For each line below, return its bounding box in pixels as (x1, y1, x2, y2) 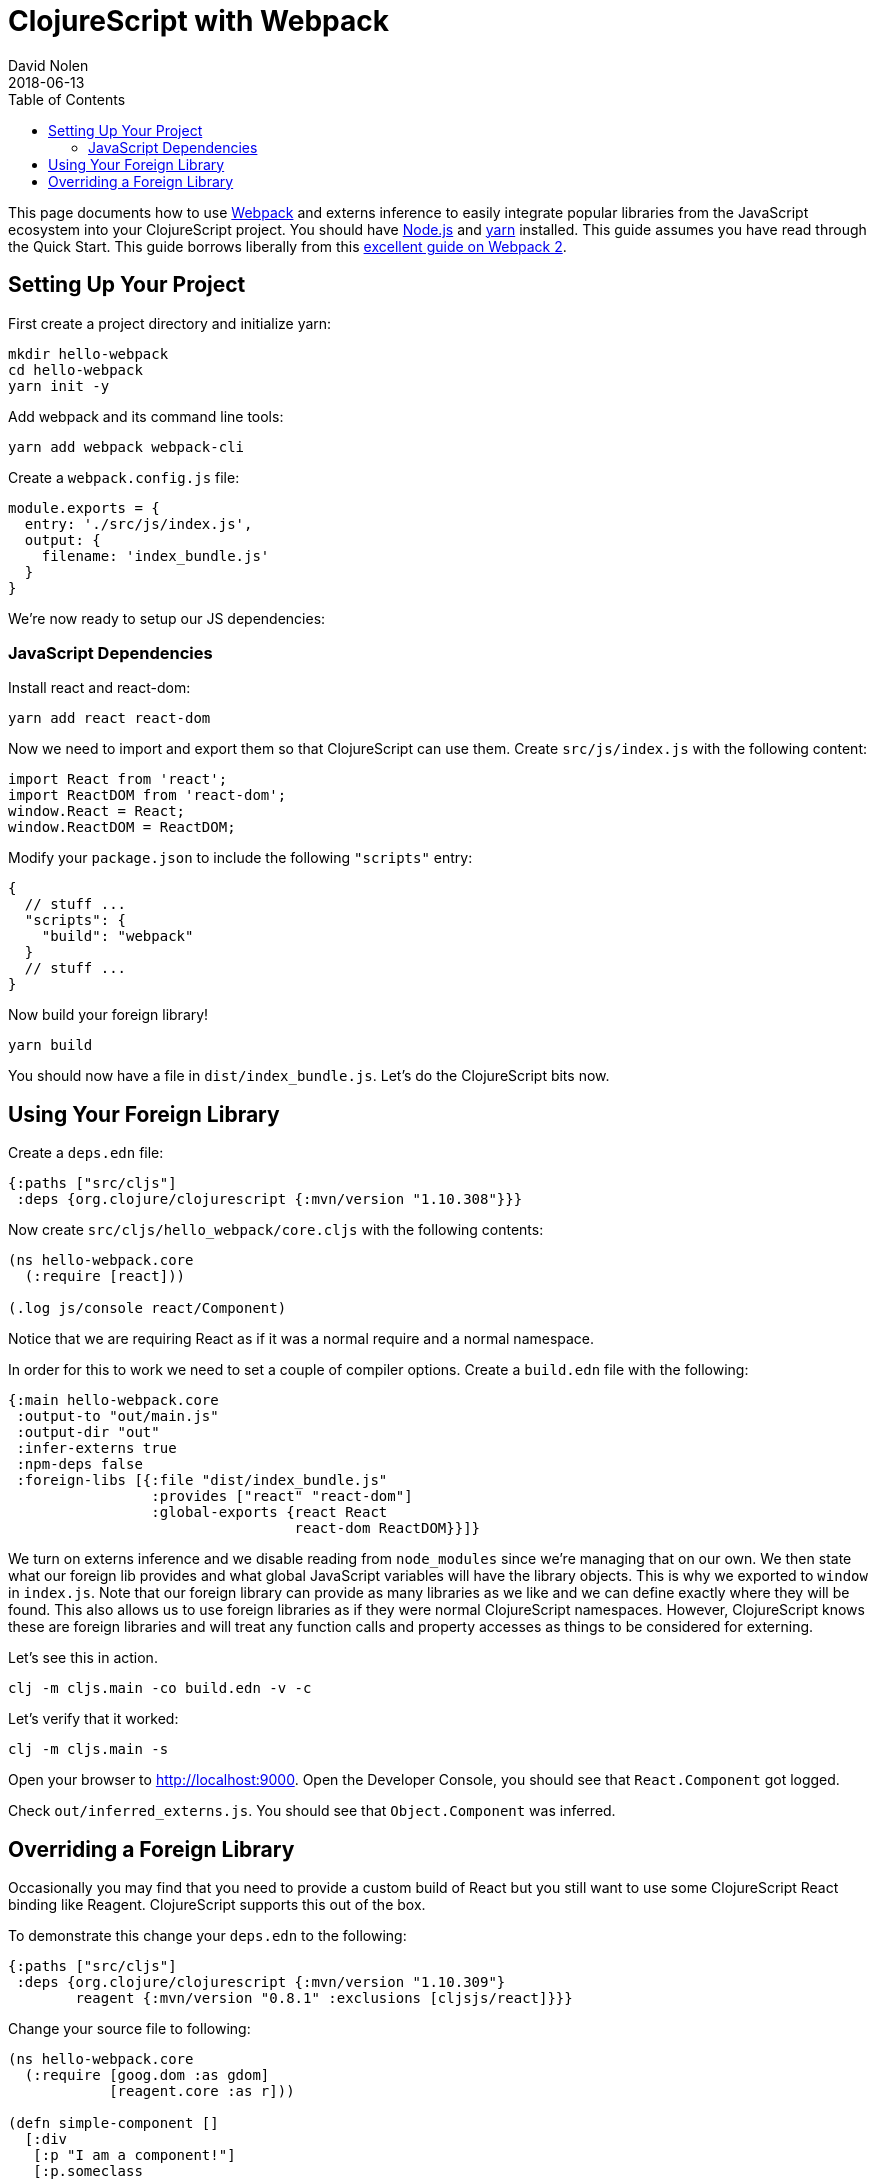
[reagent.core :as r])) (109, 2083, 295, 2100)
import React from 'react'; (8, 771, 228, 788)
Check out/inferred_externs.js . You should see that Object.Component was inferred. (8, 1802, 616, 1820)
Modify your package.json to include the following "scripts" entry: (8, 849, 473, 867)
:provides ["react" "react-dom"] (151, 1488, 413, 1505)
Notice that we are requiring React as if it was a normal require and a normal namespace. (8, 1330, 595, 1348)
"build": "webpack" (41, 928, 194, 945)
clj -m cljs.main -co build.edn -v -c (8, 1680, 312, 1697)
